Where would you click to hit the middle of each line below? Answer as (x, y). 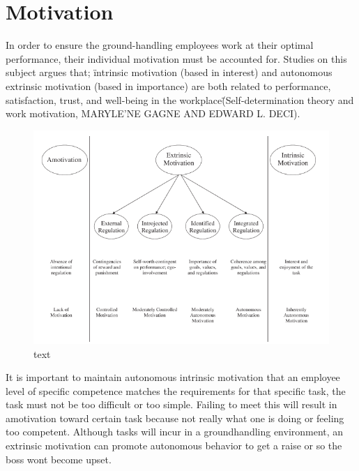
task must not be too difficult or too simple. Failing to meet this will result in (171, 404)
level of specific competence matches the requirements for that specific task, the (176, 390)
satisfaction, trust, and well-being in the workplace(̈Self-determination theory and (180, 99)
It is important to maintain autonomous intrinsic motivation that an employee (173, 377)
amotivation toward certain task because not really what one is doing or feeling (175, 418)
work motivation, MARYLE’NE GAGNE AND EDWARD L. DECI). (153, 113)
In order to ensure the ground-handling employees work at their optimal (160, 45)
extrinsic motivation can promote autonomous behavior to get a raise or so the (174, 446)
